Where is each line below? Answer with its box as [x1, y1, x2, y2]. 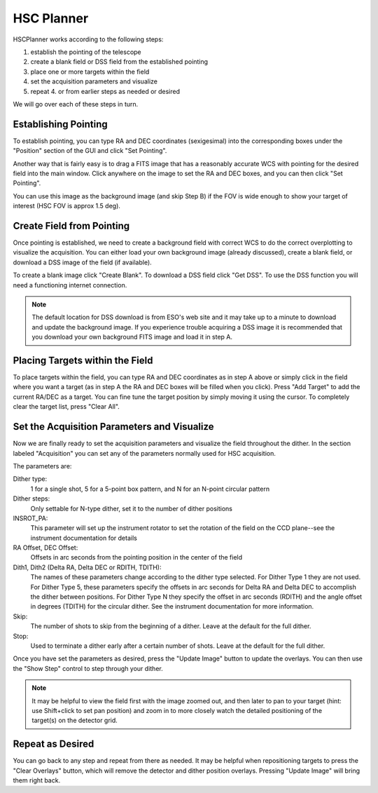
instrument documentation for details [30, 534, 138, 542]
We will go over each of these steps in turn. [13, 100, 139, 108]
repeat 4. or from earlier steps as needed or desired [30, 87, 181, 95]
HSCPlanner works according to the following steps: [13, 35, 164, 43]
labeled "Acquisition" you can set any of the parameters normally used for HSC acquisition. [13, 449, 276, 457]
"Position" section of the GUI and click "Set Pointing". [13, 147, 167, 155]
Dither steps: [13, 494, 50, 503]
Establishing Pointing [13, 118, 108, 130]
